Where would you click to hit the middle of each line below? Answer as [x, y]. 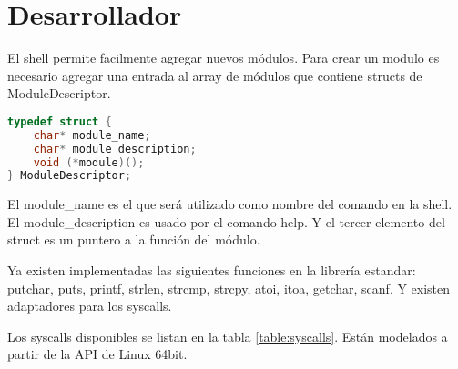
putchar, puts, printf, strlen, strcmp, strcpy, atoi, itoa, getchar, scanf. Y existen [229, 288]
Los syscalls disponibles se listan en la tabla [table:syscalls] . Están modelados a [228, 336]
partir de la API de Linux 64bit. [97, 354]
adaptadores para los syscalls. [90, 306]
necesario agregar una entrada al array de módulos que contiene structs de [215, 75]
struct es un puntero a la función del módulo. [134, 239]
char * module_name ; [92, 135]
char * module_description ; [115, 149]
